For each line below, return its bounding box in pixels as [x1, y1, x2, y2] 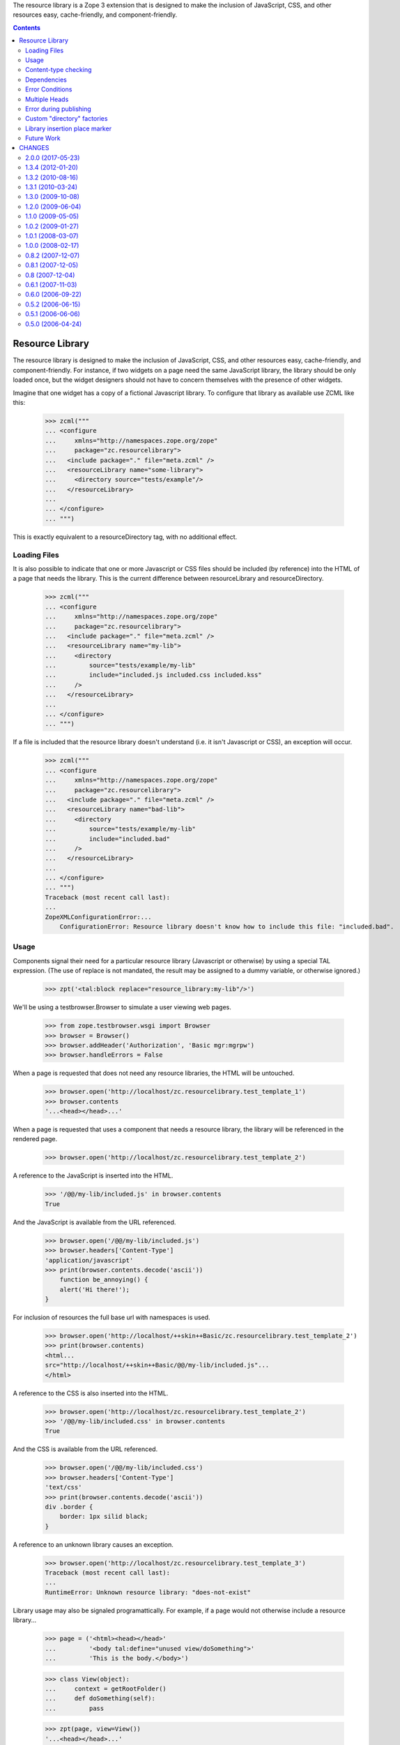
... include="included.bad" [45, 835, 171, 842]
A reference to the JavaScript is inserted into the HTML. [13, 1171, 174, 1180]
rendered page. [13, 1135, 58, 1143]
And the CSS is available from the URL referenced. [13, 1445, 158, 1453]
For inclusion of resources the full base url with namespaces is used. [13, 1313, 210, 1322]
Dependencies [25, 75, 68, 84]
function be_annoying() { [59, 1276, 148, 1284]
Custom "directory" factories [25, 114, 108, 123]
